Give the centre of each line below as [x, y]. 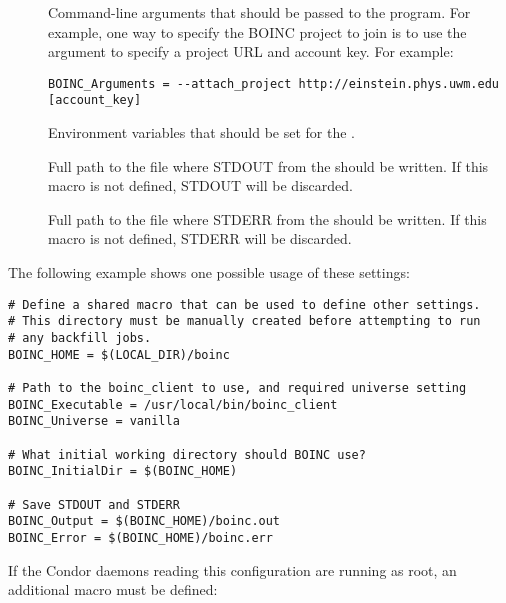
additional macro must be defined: [113, 589]
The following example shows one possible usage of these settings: [209, 272]
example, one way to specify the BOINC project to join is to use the [257, 31]
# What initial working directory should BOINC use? [187, 454]
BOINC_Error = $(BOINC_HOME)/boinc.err [140, 537]
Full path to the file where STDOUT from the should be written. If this [268, 165]
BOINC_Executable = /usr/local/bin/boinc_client [173, 404]
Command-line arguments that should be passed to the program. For [259, 12]
